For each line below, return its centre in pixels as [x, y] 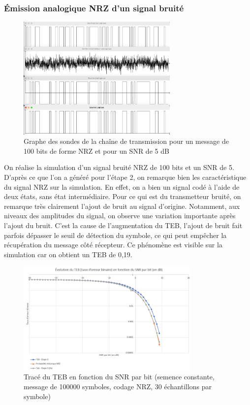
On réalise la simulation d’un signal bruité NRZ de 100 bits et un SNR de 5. [119, 167]
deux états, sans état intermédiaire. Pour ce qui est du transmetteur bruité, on [123, 196]
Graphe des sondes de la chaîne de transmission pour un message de [126, 141]
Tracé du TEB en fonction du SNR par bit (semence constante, [119, 377]
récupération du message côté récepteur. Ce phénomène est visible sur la [113, 245]
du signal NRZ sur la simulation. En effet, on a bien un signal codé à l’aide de [122, 186]
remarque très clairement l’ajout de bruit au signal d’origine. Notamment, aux [122, 206]
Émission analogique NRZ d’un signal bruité [94, 8]
